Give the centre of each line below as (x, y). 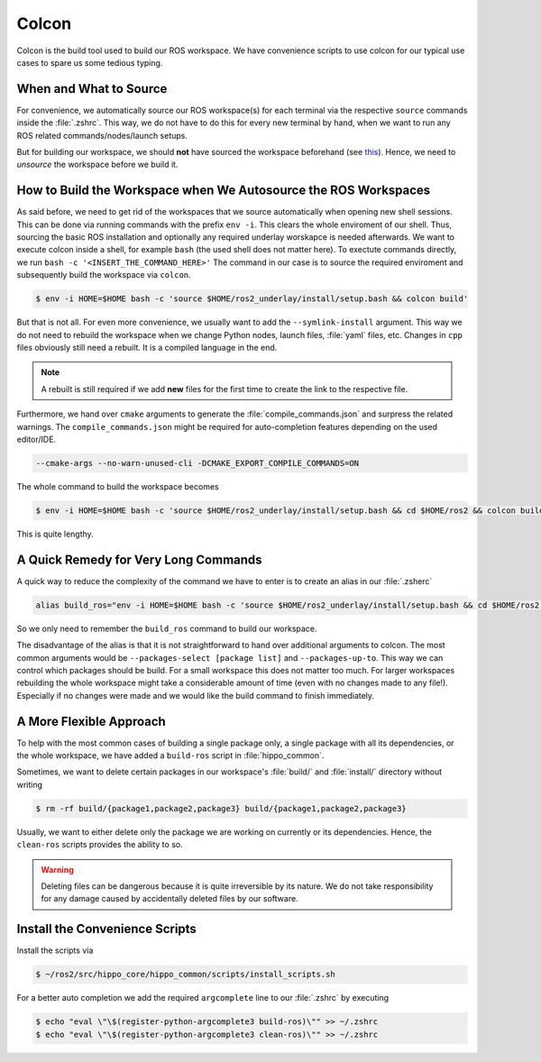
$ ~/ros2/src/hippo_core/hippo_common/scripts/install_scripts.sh (185, 975)
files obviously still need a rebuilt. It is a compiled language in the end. (147, 348)
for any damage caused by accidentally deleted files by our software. (170, 899)
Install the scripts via (55, 950)
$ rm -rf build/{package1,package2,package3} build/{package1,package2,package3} (221, 808)
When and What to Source (92, 89)
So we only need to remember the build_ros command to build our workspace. (167, 628)
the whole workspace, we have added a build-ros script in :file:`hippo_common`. (170, 755)
